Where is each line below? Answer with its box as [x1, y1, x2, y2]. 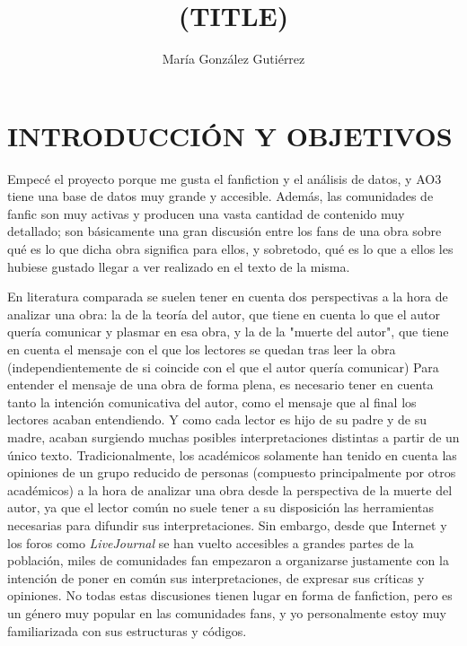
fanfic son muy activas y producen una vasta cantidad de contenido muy [7, 204, 405, 223]
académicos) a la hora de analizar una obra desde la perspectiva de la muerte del [7, 480, 453, 499]
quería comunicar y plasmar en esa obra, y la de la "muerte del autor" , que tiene [7, 322, 449, 341]
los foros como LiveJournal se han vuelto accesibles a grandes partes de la [7, 533, 414, 552]
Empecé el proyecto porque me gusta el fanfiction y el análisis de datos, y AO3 [7, 169, 442, 188]
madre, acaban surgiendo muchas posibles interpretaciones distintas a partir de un [7, 427, 460, 446]
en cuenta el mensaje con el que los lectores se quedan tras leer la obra [7, 340, 396, 358]
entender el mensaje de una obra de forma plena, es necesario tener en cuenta [7, 375, 434, 394]
